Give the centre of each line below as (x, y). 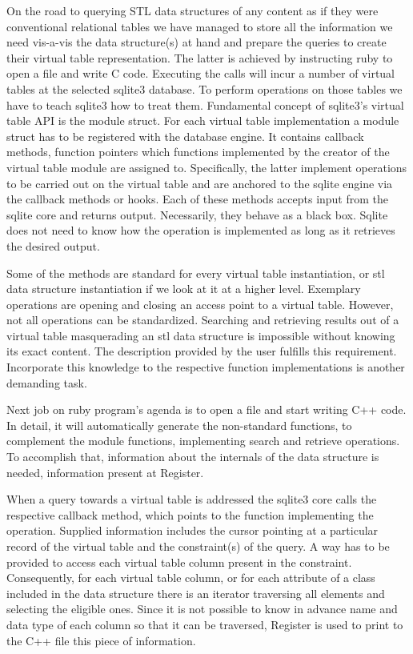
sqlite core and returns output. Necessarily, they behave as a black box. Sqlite (197, 214)
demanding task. (47, 382)
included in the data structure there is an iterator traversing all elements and (196, 593)
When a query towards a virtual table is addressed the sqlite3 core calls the (192, 499)
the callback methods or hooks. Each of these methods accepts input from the (198, 199)
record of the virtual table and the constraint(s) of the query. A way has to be (198, 546)
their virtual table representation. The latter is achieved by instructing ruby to (200, 57)
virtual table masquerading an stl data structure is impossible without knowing (201, 335)
